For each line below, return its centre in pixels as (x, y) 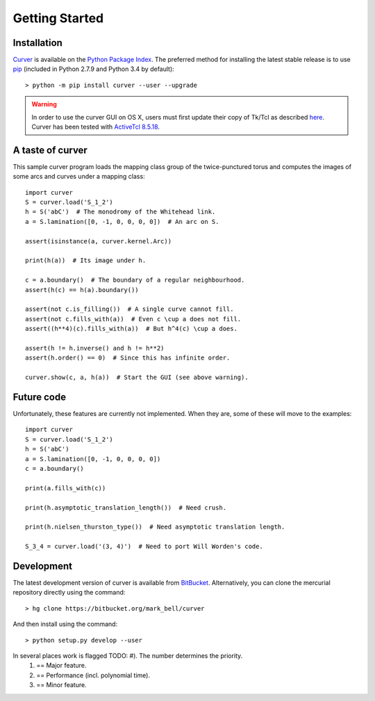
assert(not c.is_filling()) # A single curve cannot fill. (130, 309)
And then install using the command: (65, 624)
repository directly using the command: (69, 593)
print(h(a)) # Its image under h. (86, 260)
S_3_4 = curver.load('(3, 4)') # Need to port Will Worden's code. (144, 547)
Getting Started (58, 18)
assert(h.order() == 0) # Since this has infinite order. (128, 358)
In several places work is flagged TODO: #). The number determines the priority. (128, 655)
